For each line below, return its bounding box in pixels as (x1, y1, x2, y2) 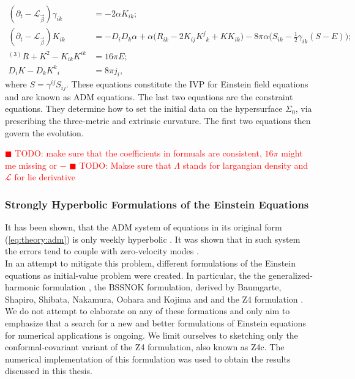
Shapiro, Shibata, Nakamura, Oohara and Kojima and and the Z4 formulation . (5, 292, 304, 305)
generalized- (268, 268, 313, 281)
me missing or (5, 158, 57, 171)
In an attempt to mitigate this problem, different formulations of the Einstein (5, 256, 296, 269)
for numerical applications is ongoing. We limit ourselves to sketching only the (5, 328, 298, 341)
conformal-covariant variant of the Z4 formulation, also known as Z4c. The (5, 340, 285, 353)
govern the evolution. (5, 126, 84, 139)
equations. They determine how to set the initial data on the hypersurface (5, 102, 283, 115)
